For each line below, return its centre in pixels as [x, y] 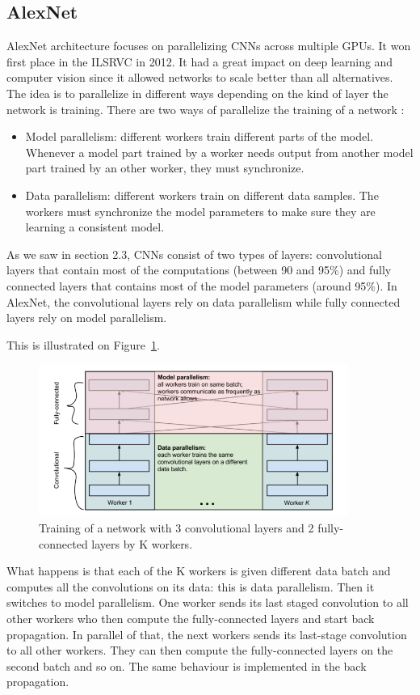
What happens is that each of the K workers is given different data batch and [199, 571]
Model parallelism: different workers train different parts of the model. [199, 136]
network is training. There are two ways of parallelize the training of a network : [206, 109]
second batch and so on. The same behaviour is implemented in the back [187, 665]
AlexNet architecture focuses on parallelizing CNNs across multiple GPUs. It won [209, 46]
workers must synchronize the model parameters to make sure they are [200, 211]
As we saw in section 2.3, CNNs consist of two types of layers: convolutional [194, 254]
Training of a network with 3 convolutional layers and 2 [176, 528]
